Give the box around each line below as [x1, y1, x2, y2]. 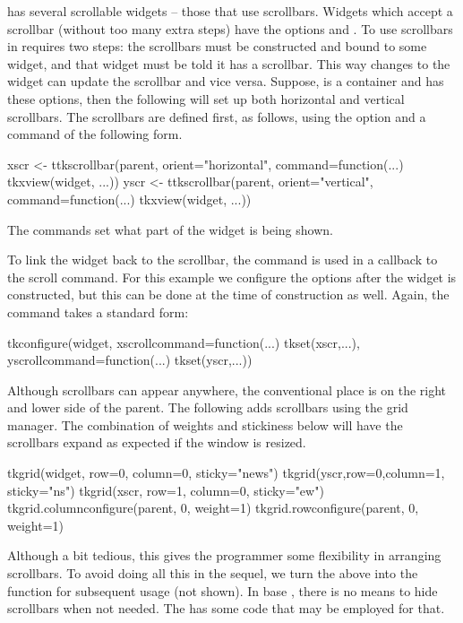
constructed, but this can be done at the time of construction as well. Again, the [7, 285, 450, 304]
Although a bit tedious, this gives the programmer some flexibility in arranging [7, 546, 442, 565]
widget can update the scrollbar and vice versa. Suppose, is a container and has [7, 72, 444, 91]
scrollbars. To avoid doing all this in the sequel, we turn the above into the [7, 564, 418, 583]
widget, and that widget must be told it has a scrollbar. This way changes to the [7, 54, 450, 73]
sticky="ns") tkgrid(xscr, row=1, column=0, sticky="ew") [7, 480, 324, 499]
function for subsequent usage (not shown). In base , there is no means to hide [7, 581, 438, 600]
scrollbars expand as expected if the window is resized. [7, 433, 306, 452]
